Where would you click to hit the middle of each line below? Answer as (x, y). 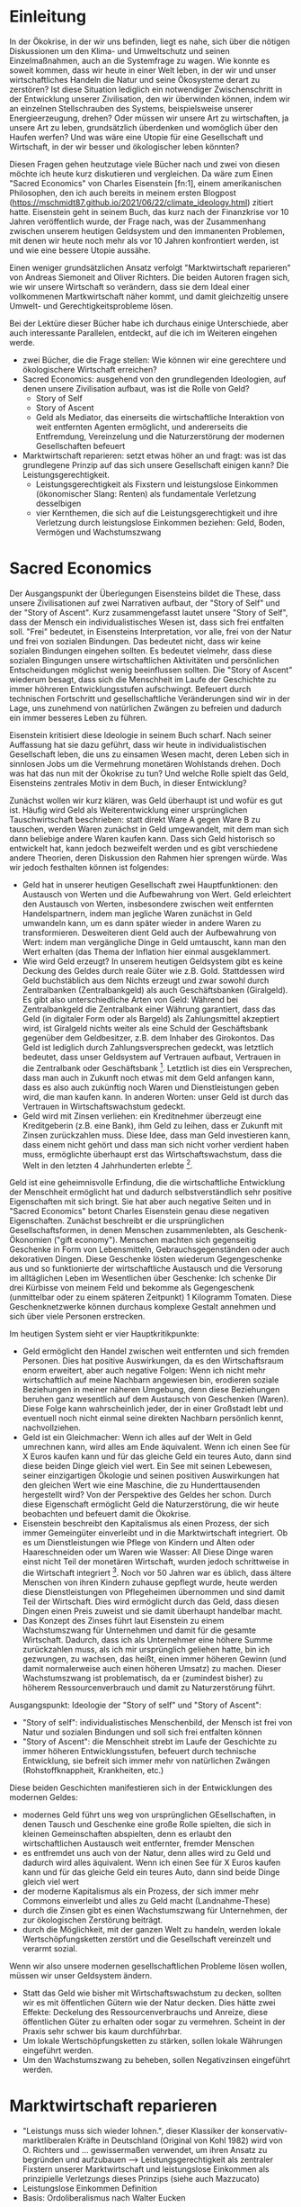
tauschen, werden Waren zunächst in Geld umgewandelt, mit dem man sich (149, 829)
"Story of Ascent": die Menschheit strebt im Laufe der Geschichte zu (149, 1741)
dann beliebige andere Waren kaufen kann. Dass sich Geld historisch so (142, 838)
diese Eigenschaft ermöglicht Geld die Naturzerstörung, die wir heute (150, 1504)
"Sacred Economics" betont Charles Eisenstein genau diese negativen (139, 1212)
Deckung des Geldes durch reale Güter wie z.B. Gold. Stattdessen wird (153, 970)
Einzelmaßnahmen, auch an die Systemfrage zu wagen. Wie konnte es (140, 60)
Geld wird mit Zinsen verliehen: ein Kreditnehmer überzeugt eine (142, 1116)
